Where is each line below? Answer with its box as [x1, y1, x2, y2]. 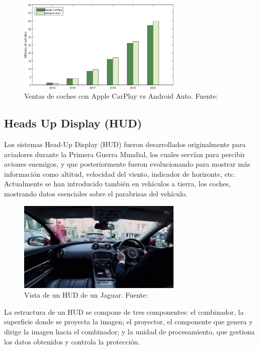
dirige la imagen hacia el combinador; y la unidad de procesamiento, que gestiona [4, 326, 255, 336]
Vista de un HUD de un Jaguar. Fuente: [24, 290, 148, 300]
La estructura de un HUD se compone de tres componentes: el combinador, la [4, 306, 244, 317]
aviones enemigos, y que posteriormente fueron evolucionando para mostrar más [4, 159, 250, 169]
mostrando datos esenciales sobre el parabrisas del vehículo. [4, 188, 188, 199]
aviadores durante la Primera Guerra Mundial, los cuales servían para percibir [4, 149, 245, 159]
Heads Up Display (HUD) [4, 115, 142, 131]
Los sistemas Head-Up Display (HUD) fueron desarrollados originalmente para [4, 139, 246, 150]
